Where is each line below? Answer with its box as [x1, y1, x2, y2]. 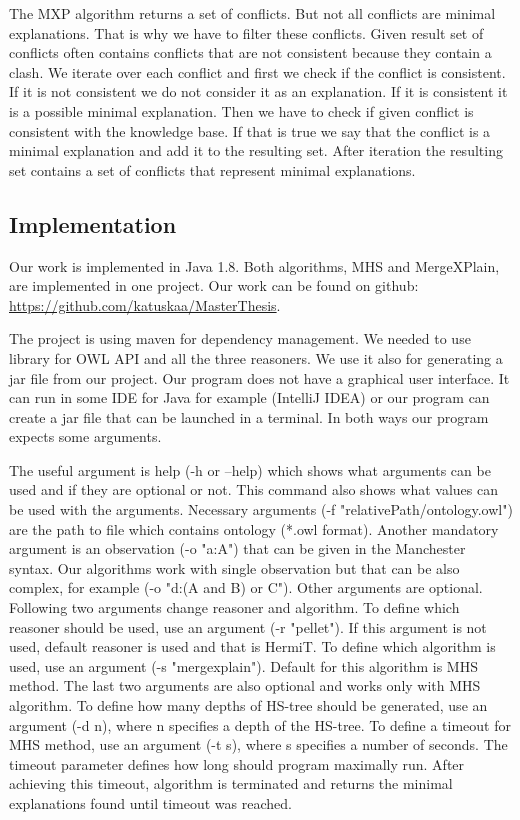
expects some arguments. [9, 426, 162, 447]
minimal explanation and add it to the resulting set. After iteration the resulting [9, 140, 503, 161]
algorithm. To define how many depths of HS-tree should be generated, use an [9, 695, 488, 716]
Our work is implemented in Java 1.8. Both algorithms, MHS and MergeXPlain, [9, 255, 500, 276]
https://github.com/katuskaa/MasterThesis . [9, 294, 281, 315]
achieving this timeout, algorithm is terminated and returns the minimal [9, 773, 453, 794]
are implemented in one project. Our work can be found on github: [9, 275, 419, 296]
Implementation [9, 208, 177, 239]
